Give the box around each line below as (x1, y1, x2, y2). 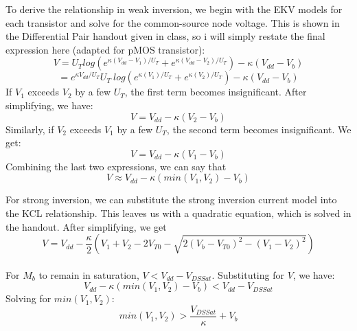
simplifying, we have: (5, 98, 93, 112)
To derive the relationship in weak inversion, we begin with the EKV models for (5, 2, 343, 16)
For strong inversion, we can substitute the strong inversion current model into (5, 192, 337, 207)
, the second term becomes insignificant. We (166, 122, 352, 136)
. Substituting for (211, 267, 284, 282)
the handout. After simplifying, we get (5, 219, 167, 233)
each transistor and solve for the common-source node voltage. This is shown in (5, 15, 340, 30)
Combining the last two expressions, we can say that (5, 159, 227, 173)
